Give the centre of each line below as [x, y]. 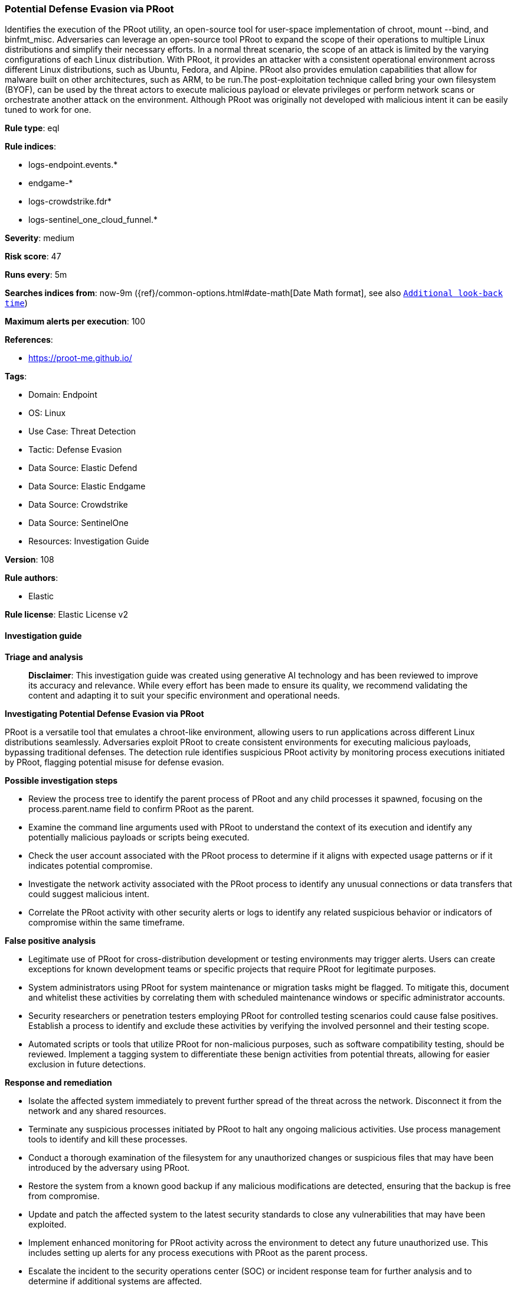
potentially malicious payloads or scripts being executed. [139, 837]
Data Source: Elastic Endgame [87, 486]
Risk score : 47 [33, 256]
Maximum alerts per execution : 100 [75, 322]
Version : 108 [30, 560]
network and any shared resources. [97, 1111]
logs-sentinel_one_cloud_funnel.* [93, 220]
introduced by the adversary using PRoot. [109, 1167]
